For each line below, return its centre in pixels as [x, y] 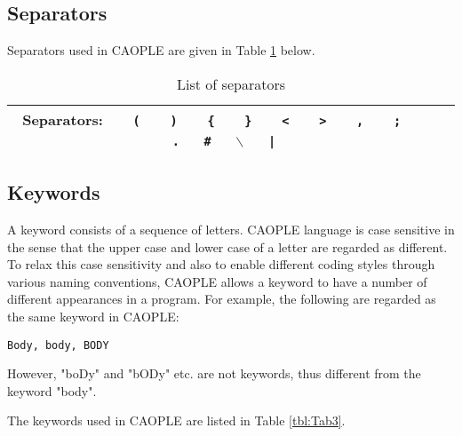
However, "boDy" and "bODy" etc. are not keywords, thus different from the [214, 373]
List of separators [231, 83]
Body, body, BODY [58, 345]
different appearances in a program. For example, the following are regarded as [222, 299]
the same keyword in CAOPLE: [93, 316]
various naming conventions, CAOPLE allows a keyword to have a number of [217, 281]
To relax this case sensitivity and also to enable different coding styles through [221, 264]
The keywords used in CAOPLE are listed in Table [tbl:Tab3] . [176, 420]
